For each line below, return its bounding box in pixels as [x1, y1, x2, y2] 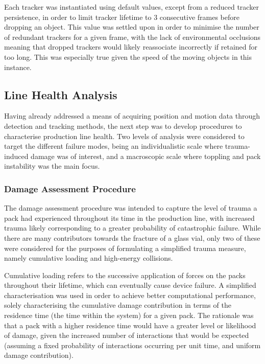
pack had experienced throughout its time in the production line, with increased [4, 212, 255, 223]
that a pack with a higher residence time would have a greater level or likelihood [4, 320, 256, 330]
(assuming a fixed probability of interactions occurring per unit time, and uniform [4, 339, 261, 350]
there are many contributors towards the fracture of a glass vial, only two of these [4, 232, 260, 243]
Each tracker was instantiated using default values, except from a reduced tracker [4, 2, 259, 12]
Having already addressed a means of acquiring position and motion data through [4, 110, 260, 121]
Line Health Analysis [4, 86, 117, 102]
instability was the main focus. [4, 161, 100, 171]
